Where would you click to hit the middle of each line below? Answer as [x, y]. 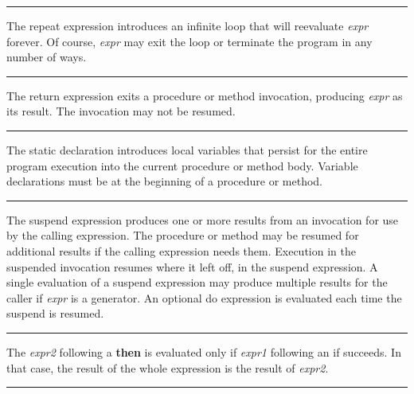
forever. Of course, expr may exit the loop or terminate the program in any [189, 41]
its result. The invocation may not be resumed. [121, 111]
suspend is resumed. [55, 313]
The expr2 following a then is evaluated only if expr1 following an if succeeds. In [204, 351]
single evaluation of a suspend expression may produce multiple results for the [197, 282]
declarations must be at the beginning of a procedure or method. [164, 181]
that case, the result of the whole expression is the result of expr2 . [168, 367]
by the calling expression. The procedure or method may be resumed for [183, 235]
